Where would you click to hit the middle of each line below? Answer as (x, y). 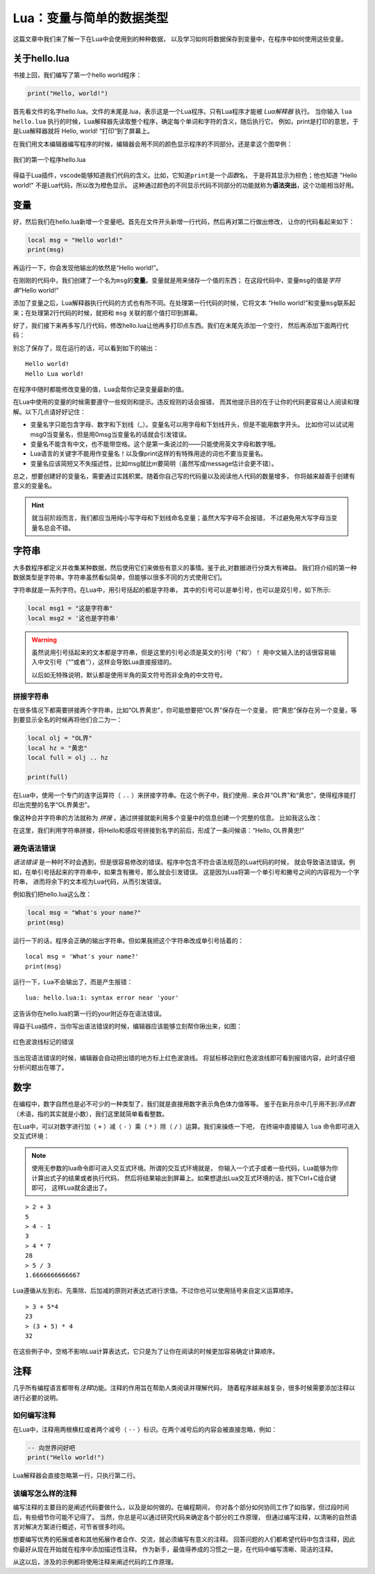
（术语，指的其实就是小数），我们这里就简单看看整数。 (90, 1113)
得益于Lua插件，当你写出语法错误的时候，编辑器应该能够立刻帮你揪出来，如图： (128, 1026)
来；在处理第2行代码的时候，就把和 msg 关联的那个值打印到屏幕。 (107, 313)
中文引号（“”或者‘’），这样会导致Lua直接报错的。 (106, 662)
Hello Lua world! (55, 374)
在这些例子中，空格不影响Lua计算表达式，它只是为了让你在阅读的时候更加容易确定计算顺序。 (146, 1352)
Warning (44, 640)
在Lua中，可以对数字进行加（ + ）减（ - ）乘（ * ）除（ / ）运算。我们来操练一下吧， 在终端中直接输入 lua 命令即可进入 (186, 1126)
